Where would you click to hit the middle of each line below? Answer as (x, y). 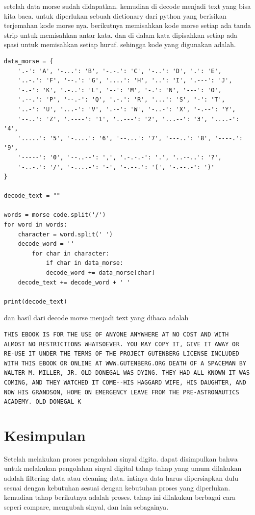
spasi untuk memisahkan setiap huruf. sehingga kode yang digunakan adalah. (120, 44)
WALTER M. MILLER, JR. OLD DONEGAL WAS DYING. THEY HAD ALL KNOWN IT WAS (127, 373)
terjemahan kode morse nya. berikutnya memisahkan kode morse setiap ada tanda (127, 25)
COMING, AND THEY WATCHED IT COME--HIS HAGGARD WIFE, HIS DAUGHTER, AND (125, 382)
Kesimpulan (45, 435)
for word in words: (36, 225)
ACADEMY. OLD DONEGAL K (43, 402)
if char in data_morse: (85, 263)
